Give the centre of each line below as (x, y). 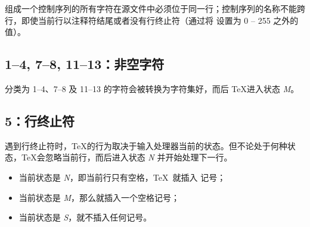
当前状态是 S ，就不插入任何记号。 (85, 217)
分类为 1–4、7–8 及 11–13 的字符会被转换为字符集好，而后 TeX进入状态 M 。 (152, 88)
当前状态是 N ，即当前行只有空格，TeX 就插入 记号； (122, 177)
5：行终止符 (40, 120)
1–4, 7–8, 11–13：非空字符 (85, 64)
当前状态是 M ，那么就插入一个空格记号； (99, 197)
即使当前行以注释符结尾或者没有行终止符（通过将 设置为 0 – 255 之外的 (160, 20)
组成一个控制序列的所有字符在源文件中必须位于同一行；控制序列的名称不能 (151, 8)
